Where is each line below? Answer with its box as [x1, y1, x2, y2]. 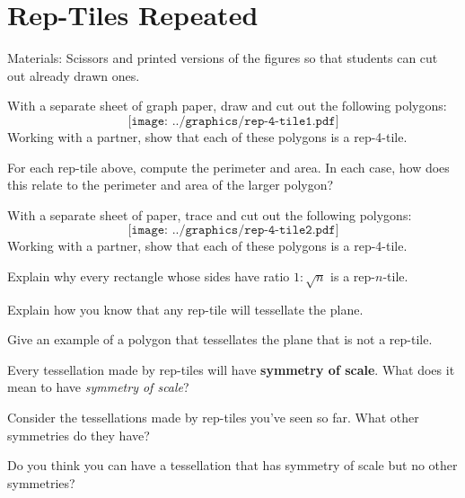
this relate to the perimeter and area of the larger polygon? [7, 175, 334, 194]
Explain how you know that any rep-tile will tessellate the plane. [7, 299, 364, 318]
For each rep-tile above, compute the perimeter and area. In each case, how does [7, 157, 450, 176]
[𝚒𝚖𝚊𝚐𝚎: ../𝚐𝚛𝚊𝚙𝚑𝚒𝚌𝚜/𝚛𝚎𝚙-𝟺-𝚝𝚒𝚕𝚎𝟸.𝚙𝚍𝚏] [127, 224, 339, 237]
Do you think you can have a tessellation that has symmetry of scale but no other [7, 456, 458, 475]
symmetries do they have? [7, 425, 150, 444]
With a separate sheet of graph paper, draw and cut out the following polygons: [7, 96, 447, 115]
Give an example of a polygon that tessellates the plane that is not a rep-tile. [7, 330, 433, 349]
